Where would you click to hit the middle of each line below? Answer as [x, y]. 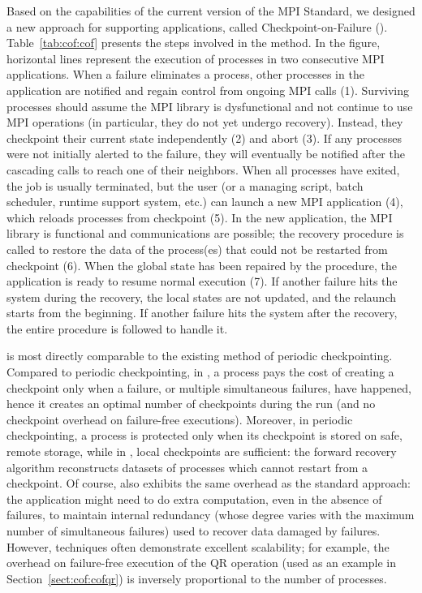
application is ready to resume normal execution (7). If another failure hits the [202, 281]
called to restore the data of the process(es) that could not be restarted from [197, 249]
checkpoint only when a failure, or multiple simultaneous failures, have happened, [209, 387]
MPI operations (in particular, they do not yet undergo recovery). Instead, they [205, 122]
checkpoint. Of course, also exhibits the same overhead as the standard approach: [209, 483]
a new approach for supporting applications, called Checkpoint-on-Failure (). [197, 26]
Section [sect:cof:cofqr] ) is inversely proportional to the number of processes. [197, 578]
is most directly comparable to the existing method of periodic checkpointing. [200, 356]
